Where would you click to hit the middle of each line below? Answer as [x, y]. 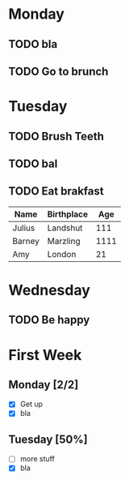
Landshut [65, 228]
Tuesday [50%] [48, 439]
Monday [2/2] [44, 385]
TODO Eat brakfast [56, 191]
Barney [26, 241]
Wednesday [50, 290]
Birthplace [68, 214]
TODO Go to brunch [58, 71]
